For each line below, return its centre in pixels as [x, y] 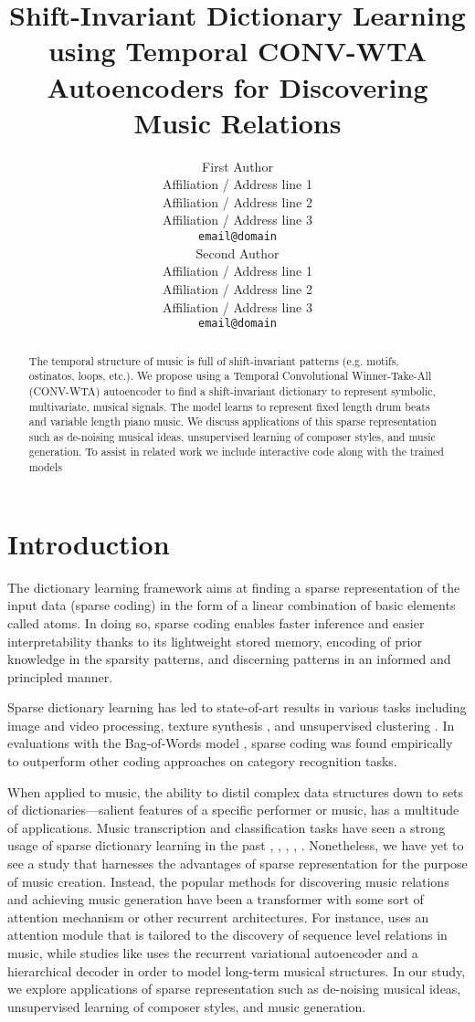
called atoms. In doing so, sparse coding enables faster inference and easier [216, 622]
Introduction [89, 543]
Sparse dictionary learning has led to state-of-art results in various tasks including [237, 707]
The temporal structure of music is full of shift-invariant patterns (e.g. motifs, [214, 360]
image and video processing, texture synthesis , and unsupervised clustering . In [231, 725]
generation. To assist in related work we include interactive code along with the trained [236, 452]
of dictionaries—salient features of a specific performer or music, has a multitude [233, 810]
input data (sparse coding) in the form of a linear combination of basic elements [232, 605]
